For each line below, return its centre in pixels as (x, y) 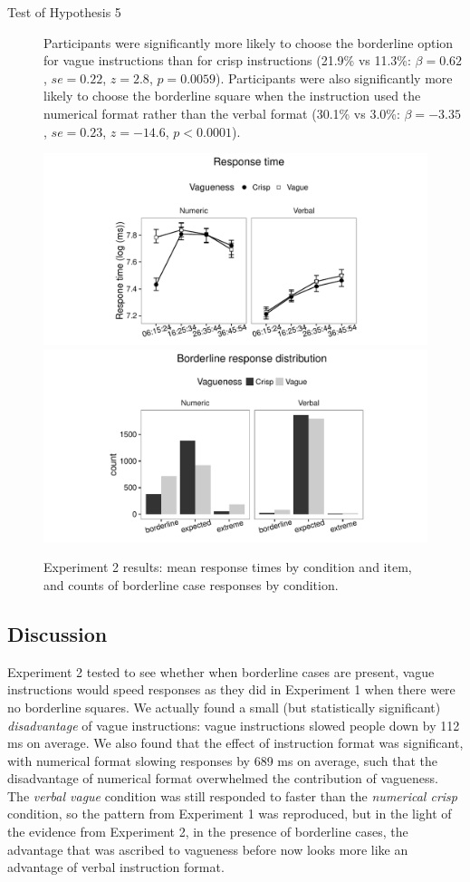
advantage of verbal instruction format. (116, 867)
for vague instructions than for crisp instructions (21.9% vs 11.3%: (227, 60)
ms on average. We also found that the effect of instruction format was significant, (235, 743)
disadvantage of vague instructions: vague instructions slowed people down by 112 (234, 725)
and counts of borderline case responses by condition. (191, 584)
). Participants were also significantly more (334, 78)
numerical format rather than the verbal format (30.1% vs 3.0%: (222, 113)
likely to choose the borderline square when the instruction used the (232, 96)
